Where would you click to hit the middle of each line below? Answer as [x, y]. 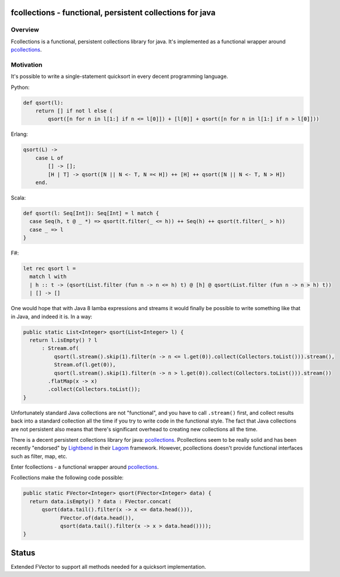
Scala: [18, 198]
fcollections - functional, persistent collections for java [113, 13]
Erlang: [20, 134]
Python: [20, 87]
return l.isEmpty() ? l [63, 340]
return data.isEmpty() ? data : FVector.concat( [101, 501]
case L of [49, 158]
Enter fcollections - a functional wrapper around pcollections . [85, 467]
